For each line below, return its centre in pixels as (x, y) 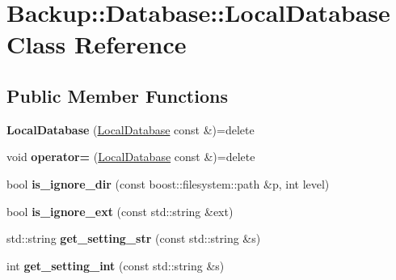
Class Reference (97, 44)
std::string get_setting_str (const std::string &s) (134, 238)
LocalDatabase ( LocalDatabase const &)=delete (131, 129)
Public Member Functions (117, 95)
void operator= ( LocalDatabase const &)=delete (131, 157)
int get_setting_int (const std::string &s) (116, 265)
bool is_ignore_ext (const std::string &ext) (120, 211)
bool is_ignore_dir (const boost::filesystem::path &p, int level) (168, 183)
